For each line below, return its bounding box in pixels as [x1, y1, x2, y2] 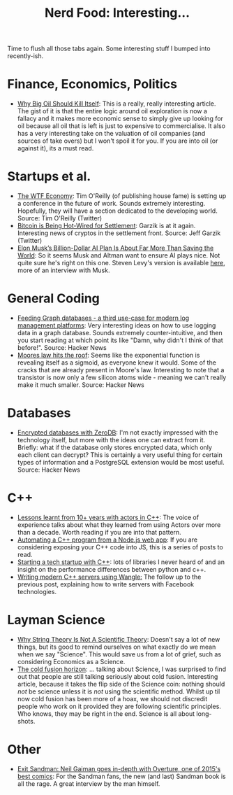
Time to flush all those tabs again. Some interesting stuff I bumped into [7, 44, 211, 53]
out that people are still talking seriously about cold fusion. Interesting [17, 672, 218, 680]
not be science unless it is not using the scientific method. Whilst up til [17, 687, 220, 696]
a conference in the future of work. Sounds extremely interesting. [17, 199, 206, 208]
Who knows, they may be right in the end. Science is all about [17, 709, 195, 718]
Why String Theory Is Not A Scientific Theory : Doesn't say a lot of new [17, 635, 220, 643]
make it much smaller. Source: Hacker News [17, 381, 145, 389]
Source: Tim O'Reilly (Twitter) [17, 214, 103, 223]
